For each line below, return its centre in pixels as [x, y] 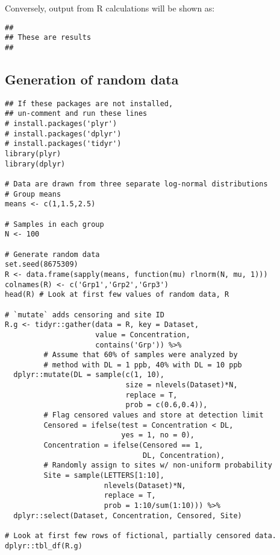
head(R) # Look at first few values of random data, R [117, 295]
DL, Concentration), [184, 455]
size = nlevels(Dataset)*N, [182, 385]
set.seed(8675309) [42, 265]
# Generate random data [52, 254]
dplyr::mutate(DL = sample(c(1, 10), [89, 375]
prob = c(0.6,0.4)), [166, 405]
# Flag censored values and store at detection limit [154, 415]
